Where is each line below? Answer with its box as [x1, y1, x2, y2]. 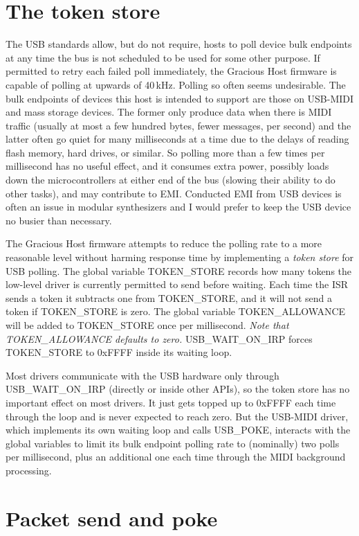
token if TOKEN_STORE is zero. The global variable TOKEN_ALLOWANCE [6, 304, 346, 319]
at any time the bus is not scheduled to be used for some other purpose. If [6, 50, 320, 64]
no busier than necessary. [6, 213, 112, 227]
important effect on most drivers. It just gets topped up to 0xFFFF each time [6, 395, 336, 409]
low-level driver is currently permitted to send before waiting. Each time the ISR [6, 277, 349, 292]
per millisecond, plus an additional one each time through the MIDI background [6, 449, 346, 464]
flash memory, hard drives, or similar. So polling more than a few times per [6, 145, 325, 159]
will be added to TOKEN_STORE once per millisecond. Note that [6, 318, 289, 332]
